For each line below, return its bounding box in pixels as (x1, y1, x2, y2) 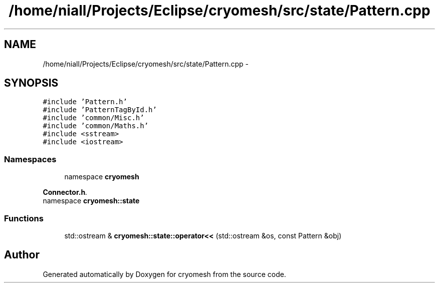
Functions (4, 213, 44, 223)
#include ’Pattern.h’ (43, 98, 127, 106)
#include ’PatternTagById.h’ (43, 106, 157, 114)
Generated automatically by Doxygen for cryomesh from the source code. (43, 269, 286, 278)
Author (4, 248, 40, 261)
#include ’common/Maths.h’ (43, 122, 149, 130)
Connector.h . (43, 188, 88, 197)
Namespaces (4, 154, 57, 164)
